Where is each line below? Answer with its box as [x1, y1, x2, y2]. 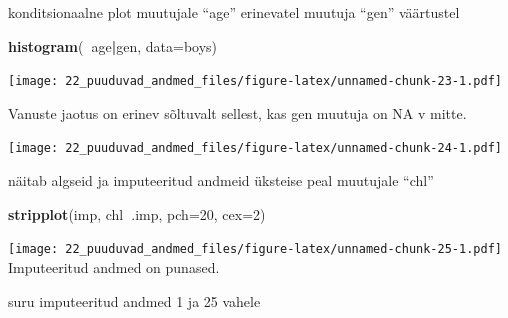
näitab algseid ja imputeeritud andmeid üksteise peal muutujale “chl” [8, 170, 434, 191]
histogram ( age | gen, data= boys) [8, 35, 218, 56]
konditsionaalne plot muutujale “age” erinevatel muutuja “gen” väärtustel [8, 2, 460, 22]
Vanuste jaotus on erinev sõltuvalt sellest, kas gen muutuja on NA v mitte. [8, 102, 467, 123]
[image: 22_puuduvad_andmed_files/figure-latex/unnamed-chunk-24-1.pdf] [8, 141, 502, 156]
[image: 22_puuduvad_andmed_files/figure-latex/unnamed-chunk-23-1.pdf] [8, 74, 502, 89]
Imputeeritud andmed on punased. [8, 256, 220, 277]
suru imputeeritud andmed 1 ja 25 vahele [8, 290, 261, 311]
